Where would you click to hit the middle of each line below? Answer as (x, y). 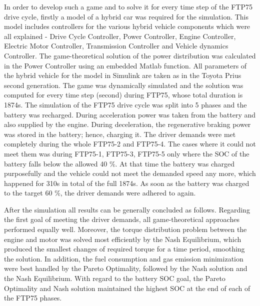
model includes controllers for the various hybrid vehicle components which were (127, 26)
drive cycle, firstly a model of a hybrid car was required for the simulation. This (126, 16)
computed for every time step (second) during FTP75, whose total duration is (123, 95)
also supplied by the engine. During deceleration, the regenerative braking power (127, 124)
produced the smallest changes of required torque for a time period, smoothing (124, 249)
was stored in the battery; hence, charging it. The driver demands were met (120, 134)
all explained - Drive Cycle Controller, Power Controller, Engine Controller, (120, 36)
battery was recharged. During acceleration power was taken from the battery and (130, 114)
